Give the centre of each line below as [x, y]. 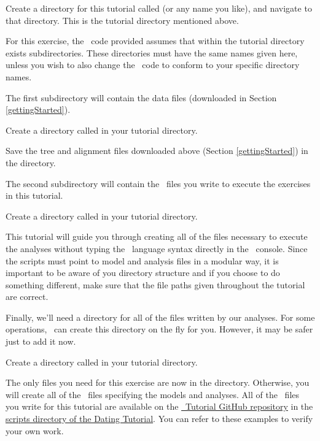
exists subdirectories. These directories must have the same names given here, [152, 52]
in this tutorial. [34, 195]
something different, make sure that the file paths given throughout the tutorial [155, 284]
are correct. [27, 297]
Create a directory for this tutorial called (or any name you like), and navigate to [159, 8]
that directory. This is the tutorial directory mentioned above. [122, 20]
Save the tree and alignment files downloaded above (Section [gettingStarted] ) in [157, 151]
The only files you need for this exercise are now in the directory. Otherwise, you [158, 382]
